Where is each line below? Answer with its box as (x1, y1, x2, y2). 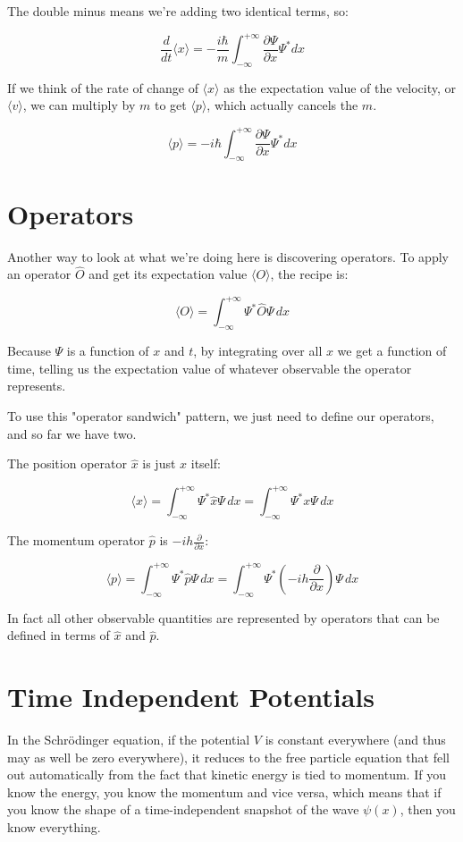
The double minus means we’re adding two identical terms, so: (7, 2, 349, 20)
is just (142, 454, 176, 473)
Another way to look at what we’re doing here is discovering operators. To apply (7, 247, 449, 265)
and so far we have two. (7, 424, 137, 442)
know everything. (7, 817, 101, 836)
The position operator (7, 454, 127, 473)
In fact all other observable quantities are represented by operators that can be (7, 608, 440, 627)
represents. (7, 376, 66, 395)
